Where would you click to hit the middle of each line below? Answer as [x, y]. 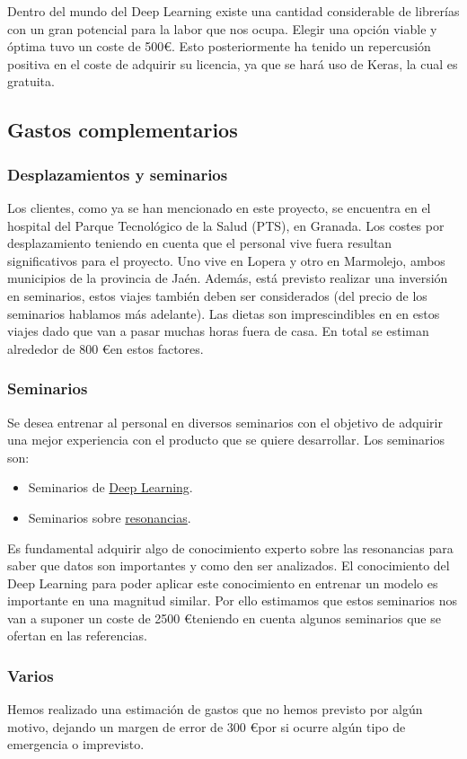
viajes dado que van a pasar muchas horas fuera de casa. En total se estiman [218, 331]
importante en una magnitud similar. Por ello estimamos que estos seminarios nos [233, 600]
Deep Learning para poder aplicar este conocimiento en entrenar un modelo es [223, 582]
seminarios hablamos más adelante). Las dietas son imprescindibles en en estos [224, 313]
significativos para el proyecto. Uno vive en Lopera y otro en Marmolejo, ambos [226, 260]
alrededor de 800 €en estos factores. [106, 348]
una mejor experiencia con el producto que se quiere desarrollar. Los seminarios [226, 440]
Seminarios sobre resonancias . [110, 517]
